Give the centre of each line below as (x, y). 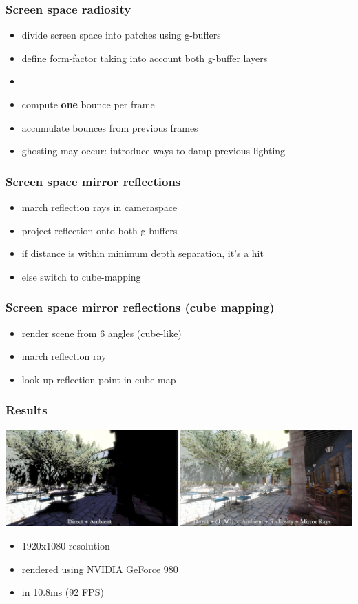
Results (27, 410)
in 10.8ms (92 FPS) (63, 592)
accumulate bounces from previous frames (110, 127)
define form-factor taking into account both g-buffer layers (145, 58)
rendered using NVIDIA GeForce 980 (100, 568)
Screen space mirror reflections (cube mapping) (140, 307)
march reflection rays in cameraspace (99, 207)
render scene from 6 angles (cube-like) (102, 333)
